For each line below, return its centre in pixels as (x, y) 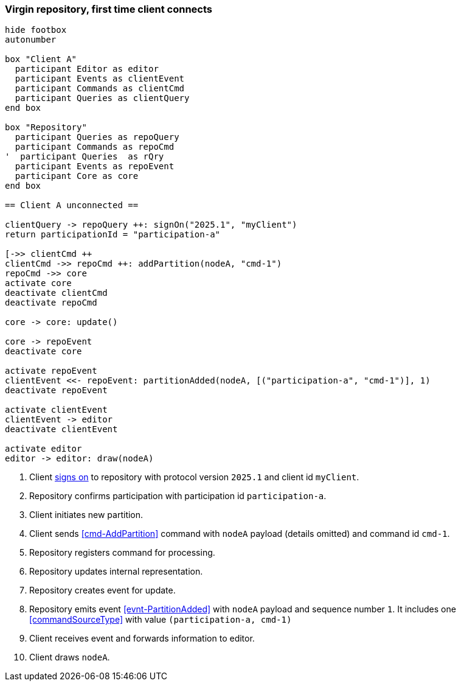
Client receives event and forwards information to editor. (142, 639)
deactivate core (43, 352)
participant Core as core (77, 176)
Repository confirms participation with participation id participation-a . (178, 496)
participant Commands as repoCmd (95, 147)
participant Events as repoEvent (95, 166)
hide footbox (36, 30)
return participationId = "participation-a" (113, 235)
